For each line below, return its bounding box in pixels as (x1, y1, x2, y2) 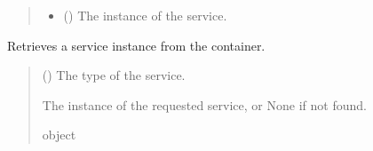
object (42, 125, 76, 144)
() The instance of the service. (63, 6, 227, 24)
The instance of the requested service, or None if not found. (42, 95, 367, 114)
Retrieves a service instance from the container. (7, 36, 266, 54)
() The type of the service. (42, 66, 186, 84)
